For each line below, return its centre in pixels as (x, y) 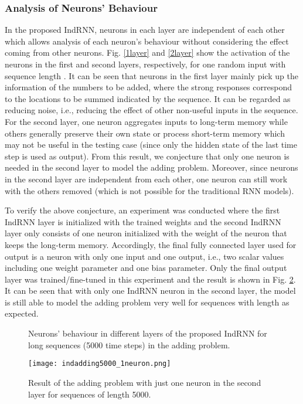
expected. (22, 313)
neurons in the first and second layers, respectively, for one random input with (145, 64)
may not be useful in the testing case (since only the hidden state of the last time (151, 145)
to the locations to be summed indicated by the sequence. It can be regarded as (148, 98)
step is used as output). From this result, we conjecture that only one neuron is (147, 156)
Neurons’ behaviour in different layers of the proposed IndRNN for (148, 333)
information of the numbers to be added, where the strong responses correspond (148, 87)
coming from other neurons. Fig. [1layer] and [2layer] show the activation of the (147, 52)
